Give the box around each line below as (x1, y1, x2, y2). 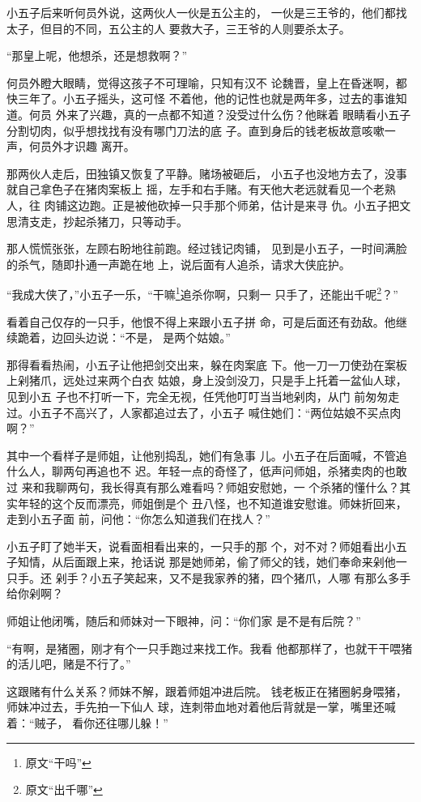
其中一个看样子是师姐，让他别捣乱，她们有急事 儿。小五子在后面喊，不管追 (6, 446, 407, 463)
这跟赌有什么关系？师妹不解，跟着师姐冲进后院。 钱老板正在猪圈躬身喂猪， (6, 682, 407, 699)
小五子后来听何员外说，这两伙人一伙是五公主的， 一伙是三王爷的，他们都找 (6, 4, 407, 20)
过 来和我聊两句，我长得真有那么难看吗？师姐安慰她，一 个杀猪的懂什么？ (6, 478, 400, 495)
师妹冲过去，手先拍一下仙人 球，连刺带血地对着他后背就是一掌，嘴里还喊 (6, 698, 396, 715)
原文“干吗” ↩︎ (25, 753, 91, 770)
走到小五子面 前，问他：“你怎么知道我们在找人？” (6, 510, 270, 527)
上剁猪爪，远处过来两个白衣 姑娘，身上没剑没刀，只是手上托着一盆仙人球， (6, 372, 407, 389)
